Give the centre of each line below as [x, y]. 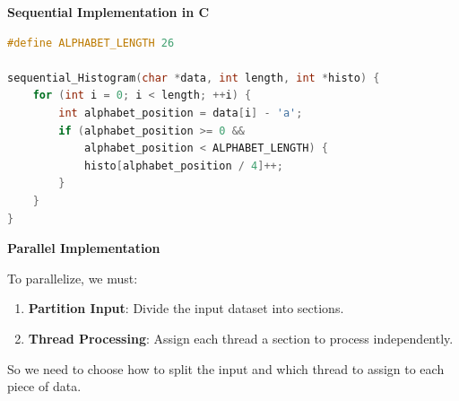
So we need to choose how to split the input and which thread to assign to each [226, 368]
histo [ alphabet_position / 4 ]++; [183, 166]
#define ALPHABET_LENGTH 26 [91, 43]
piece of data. [44, 386]
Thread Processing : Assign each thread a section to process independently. [241, 338]
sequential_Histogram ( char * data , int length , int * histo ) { [194, 78]
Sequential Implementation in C [108, 12]
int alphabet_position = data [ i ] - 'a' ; [181, 113]
